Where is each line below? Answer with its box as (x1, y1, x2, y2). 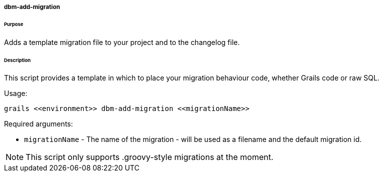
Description (4, 57, 31, 63)
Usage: (4, 89, 28, 98)
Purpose (4, 21, 24, 27)
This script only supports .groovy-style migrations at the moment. (26, 152, 274, 162)
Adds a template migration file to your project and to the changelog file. (4, 37, 240, 46)
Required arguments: (4, 119, 73, 128)
